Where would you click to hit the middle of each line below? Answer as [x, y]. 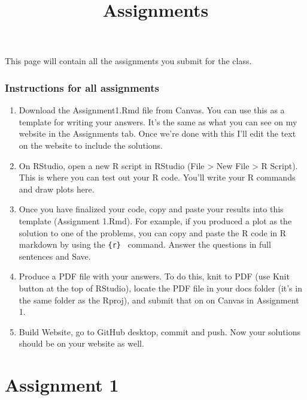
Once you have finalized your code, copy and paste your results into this [151, 209]
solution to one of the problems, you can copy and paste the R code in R [153, 232]
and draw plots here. [57, 189]
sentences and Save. [55, 256]
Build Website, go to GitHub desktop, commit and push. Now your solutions [159, 331]
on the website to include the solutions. [91, 145]
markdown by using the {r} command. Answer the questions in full [145, 244]
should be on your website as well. [81, 343]
